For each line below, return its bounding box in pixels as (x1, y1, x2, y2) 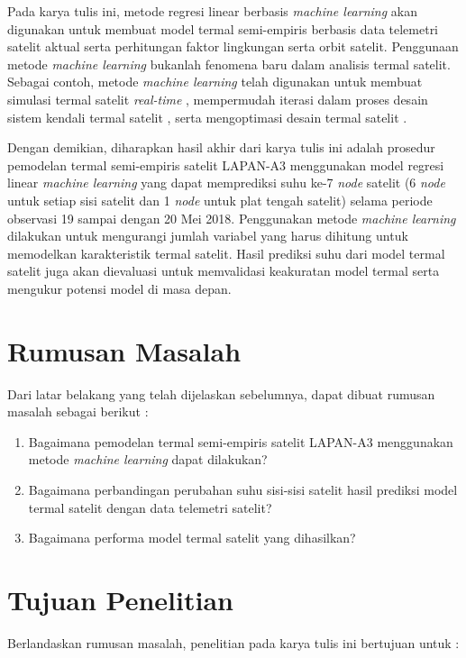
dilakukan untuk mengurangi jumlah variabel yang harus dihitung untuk (7, 226, 408, 245)
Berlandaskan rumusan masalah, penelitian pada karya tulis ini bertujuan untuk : (7, 633, 460, 652)
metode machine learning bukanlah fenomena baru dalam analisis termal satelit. (7, 54, 451, 73)
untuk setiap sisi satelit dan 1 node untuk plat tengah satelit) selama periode (7, 190, 433, 209)
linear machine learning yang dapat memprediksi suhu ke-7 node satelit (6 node (7, 173, 445, 192)
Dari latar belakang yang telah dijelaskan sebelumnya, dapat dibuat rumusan (7, 384, 435, 403)
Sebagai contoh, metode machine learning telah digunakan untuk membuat (7, 72, 423, 91)
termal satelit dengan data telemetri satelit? (28, 498, 272, 516)
